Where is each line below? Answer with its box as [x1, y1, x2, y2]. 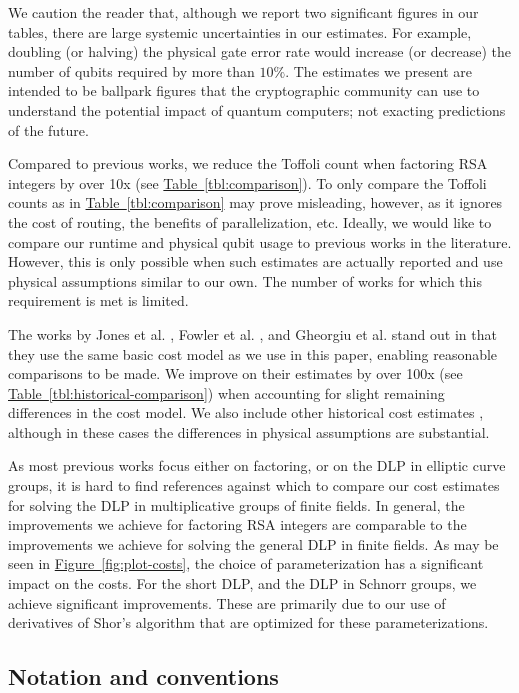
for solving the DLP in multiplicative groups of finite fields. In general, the [8, 494, 465, 515]
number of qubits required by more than [8, 60, 255, 81]
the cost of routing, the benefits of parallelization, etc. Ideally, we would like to [8, 211, 492, 232]
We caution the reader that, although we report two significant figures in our [8, 2, 479, 22]
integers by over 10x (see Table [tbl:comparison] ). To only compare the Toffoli [8, 172, 487, 193]
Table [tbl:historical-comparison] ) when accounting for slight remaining [8, 382, 445, 403]
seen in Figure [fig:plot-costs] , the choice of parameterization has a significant [8, 553, 484, 574]
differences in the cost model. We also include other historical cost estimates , [8, 402, 484, 423]
